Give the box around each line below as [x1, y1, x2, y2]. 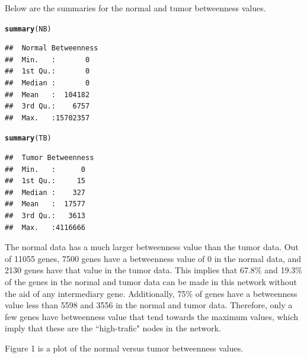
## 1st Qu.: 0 [5, 67, 90, 76]
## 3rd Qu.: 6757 [5, 102, 90, 111]
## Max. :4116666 [5, 223, 86, 232]
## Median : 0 [5, 79, 90, 88]
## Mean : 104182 [5, 90, 90, 99]
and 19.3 [264, 264, 296, 276]
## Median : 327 [5, 188, 86, 197]
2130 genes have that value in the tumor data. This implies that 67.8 [5, 264, 255, 276]
